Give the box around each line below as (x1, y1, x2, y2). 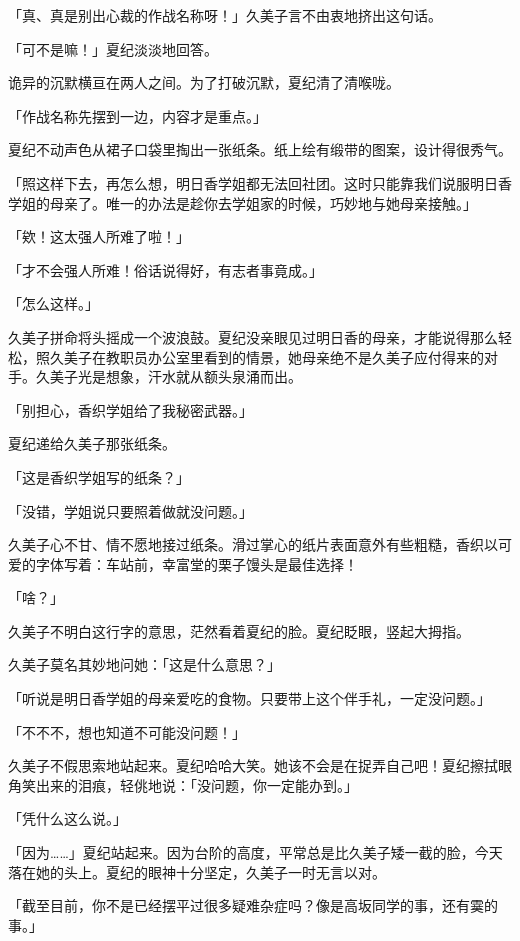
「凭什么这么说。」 (8, 808, 127, 829)
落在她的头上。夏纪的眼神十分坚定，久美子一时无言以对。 (8, 861, 386, 882)
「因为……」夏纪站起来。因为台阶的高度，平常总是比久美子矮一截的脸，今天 (8, 842, 503, 863)
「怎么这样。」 (8, 293, 99, 314)
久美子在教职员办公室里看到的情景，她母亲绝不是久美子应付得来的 (49, 346, 484, 367)
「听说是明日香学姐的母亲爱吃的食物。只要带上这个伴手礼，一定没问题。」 (8, 688, 491, 709)
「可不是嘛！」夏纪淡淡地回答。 (8, 38, 218, 59)
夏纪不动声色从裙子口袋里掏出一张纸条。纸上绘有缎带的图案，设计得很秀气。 (8, 139, 512, 160)
